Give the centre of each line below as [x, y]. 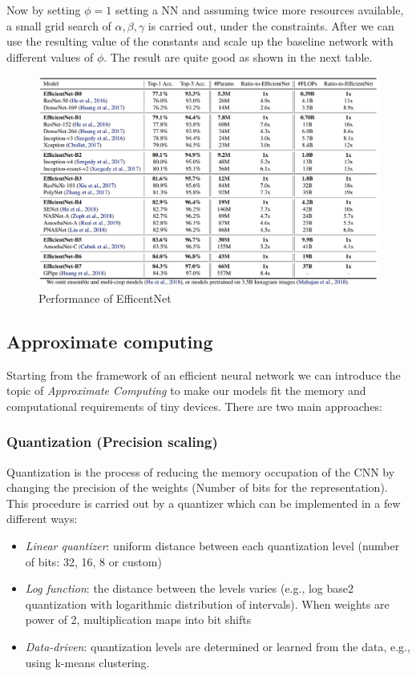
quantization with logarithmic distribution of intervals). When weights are [207, 604]
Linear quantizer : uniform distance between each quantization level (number [212, 546]
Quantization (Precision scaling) [112, 442]
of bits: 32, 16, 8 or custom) [93, 561]
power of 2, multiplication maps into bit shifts [138, 620]
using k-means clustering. [87, 662]
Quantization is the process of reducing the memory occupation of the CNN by [201, 471]
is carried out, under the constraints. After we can [271, 25]
